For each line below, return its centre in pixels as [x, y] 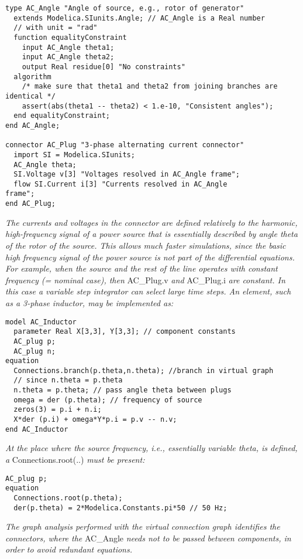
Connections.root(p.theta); [68, 498]
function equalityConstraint [70, 37]
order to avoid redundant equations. [69, 549]
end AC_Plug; [30, 204]
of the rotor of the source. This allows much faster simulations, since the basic [146, 245]
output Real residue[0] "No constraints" [104, 67]
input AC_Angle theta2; [68, 57]
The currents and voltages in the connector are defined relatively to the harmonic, [151, 222]
